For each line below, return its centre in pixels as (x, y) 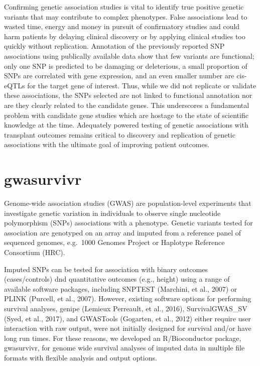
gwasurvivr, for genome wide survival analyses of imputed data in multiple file (124, 348)
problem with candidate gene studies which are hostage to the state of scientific (126, 115)
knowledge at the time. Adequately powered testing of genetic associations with (126, 125)
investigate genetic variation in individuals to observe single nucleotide (112, 213)
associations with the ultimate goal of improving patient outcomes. (107, 144)
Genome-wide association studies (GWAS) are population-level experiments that (128, 203)
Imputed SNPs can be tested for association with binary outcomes (106, 269)
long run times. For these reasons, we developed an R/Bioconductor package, (123, 338)
